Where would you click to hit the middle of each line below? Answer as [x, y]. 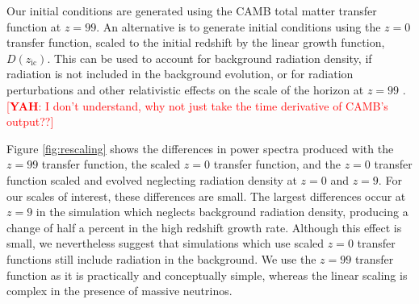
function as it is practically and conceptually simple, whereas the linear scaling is [207, 275]
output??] [30, 121]
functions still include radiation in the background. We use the [161, 258]
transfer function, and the [277, 164]
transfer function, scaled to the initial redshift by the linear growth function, [196, 42]
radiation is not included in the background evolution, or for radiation [180, 74]
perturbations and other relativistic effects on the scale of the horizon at [185, 89]
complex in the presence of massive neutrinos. [119, 291]
